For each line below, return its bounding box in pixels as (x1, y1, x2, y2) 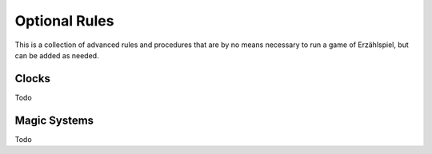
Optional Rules (14, 12, 114, 30)
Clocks (14, 72, 51, 85)
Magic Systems (14, 113, 94, 127)
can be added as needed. (14, 50, 99, 60)
